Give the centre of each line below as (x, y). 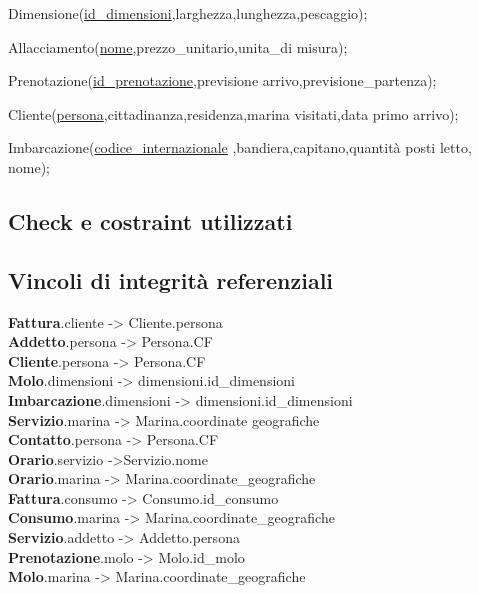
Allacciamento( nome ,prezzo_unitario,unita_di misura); (178, 46)
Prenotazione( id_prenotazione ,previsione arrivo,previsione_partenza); (222, 80)
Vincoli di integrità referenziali (171, 279)
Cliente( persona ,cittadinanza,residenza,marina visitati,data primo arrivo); (233, 113)
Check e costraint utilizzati (150, 220)
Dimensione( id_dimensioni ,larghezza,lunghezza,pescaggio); (188, 13)
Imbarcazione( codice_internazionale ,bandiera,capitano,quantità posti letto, (240, 147)
